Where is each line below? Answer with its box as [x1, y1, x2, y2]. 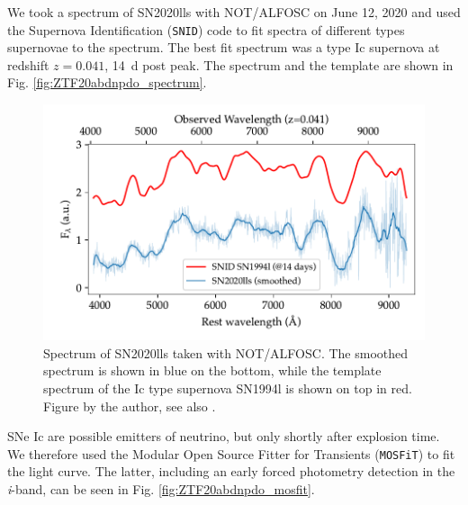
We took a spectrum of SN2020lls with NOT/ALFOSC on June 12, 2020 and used [7, 3, 461, 21]
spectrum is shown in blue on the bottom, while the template [43, 361, 382, 380]
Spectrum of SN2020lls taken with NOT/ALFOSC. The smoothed [43, 343, 409, 362]
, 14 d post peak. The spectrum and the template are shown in [104, 55, 454, 74]
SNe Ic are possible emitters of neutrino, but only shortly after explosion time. [7, 427, 440, 446]
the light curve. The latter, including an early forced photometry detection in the [7, 462, 455, 481]
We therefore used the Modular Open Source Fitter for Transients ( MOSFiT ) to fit [7, 444, 455, 463]
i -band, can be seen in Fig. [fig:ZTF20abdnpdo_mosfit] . [7, 480, 315, 499]
